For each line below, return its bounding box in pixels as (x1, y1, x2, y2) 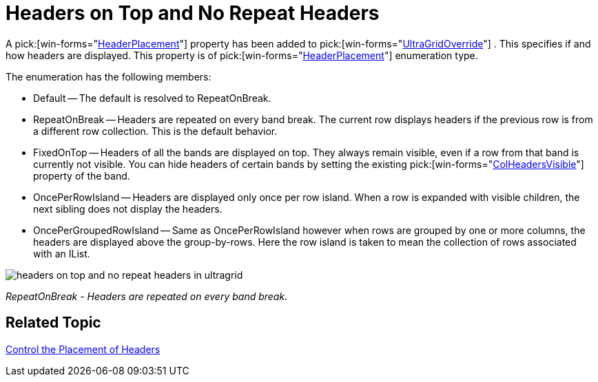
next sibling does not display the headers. (33, 202, 223, 215)
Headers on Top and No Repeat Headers (6, 1, 380, 25)
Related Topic (6, 314, 101, 332)
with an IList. (33, 247, 90, 259)
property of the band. (33, 169, 130, 182)
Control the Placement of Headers (6, 343, 161, 355)
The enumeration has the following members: (6, 70, 212, 83)
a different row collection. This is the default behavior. (33, 125, 278, 137)
